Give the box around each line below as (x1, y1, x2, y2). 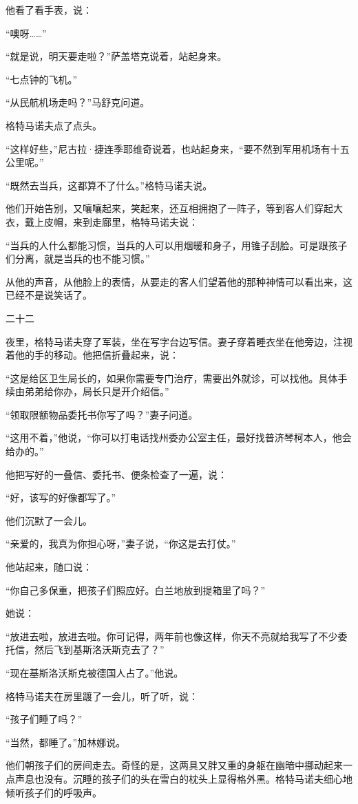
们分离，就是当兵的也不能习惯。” (6, 251, 150, 266)
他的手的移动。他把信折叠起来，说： (14, 348, 179, 362)
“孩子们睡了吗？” (6, 712, 83, 726)
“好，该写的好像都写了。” (6, 490, 116, 505)
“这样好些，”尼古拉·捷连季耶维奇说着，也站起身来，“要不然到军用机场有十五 (6, 141, 350, 156)
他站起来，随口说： (6, 560, 92, 574)
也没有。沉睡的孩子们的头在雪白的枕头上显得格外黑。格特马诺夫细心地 (34, 771, 352, 785)
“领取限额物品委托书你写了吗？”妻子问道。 (6, 407, 198, 421)
